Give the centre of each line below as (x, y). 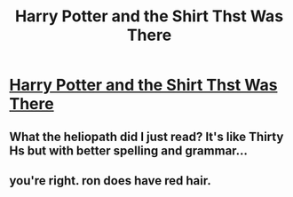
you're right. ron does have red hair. (110, 181)
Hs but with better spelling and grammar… (129, 150)
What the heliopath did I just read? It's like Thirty (146, 136)
